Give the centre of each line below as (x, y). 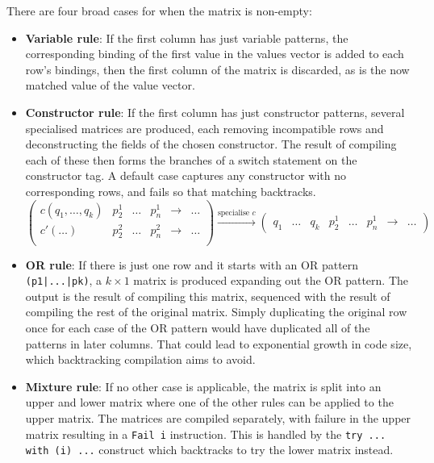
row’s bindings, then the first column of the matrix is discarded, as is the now (217, 69)
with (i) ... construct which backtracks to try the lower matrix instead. (209, 450)
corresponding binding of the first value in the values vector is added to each (215, 54)
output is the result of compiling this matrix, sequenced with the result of (208, 296)
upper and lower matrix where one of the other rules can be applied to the (209, 402)
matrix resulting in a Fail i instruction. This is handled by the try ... (206, 434)
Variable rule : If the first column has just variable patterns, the (187, 38)
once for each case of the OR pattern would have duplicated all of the (198, 327)
